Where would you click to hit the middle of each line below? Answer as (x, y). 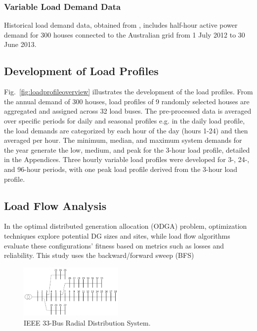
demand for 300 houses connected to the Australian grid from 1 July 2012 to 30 (125, 34)
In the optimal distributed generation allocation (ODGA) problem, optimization (126, 226)
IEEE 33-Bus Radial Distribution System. (87, 322)
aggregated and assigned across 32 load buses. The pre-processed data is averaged (128, 111)
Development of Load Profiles (81, 71)
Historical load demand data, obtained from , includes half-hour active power (121, 25)
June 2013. (20, 44)
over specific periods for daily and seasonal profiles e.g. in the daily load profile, (125, 120)
